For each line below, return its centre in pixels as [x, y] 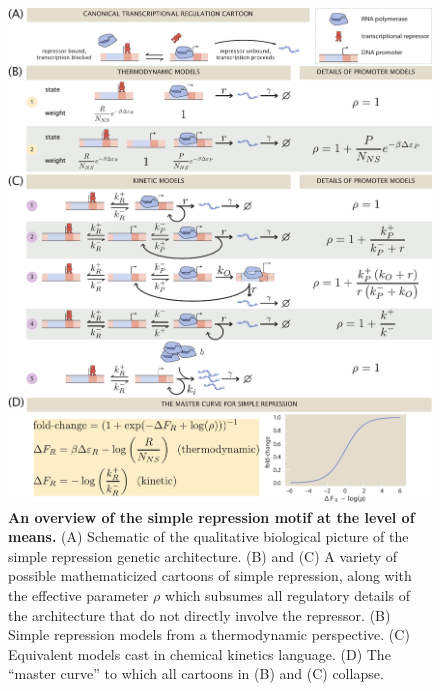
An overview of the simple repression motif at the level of [211, 516]
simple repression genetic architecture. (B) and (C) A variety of [203, 555]
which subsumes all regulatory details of [288, 595]
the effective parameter [78, 595]
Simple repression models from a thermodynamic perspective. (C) [209, 634]
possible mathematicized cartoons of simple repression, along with [210, 575]
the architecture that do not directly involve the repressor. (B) [199, 614]
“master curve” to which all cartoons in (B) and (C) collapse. [196, 673]
